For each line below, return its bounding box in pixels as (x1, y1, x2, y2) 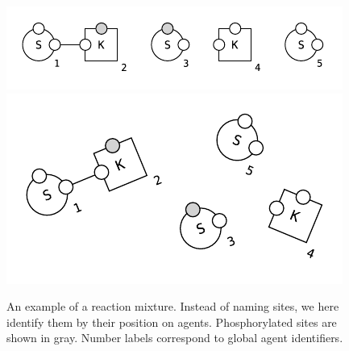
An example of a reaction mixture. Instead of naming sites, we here (6, 298, 339, 315)
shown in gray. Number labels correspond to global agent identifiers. (6, 329, 343, 346)
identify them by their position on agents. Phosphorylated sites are (6, 313, 337, 330)
